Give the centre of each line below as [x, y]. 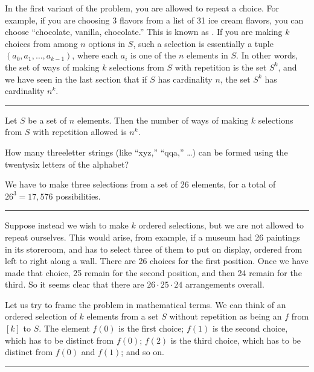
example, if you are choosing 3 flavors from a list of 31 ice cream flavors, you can [154, 20]
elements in [207, 55]
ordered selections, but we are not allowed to [221, 225]
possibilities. [78, 196]
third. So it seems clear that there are [75, 284]
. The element [64, 328]
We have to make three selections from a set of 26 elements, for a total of [140, 184]
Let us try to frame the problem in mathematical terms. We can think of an [146, 304]
